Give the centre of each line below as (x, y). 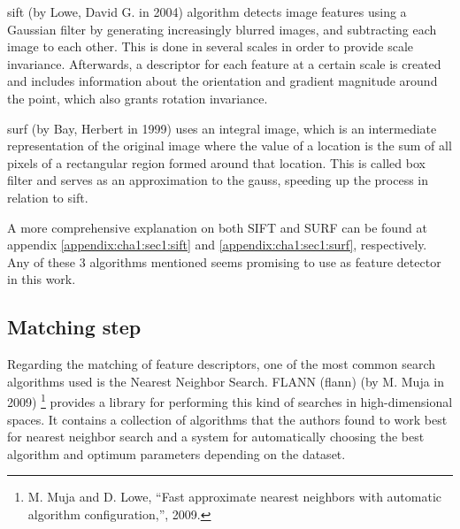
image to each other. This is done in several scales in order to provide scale (211, 46)
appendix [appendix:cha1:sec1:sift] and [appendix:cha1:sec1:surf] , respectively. (217, 245)
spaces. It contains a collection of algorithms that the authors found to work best (227, 419)
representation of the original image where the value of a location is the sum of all (230, 146)
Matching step (74, 327)
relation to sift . (48, 197)
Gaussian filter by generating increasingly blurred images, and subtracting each (222, 29)
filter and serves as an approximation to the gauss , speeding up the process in (218, 180)
